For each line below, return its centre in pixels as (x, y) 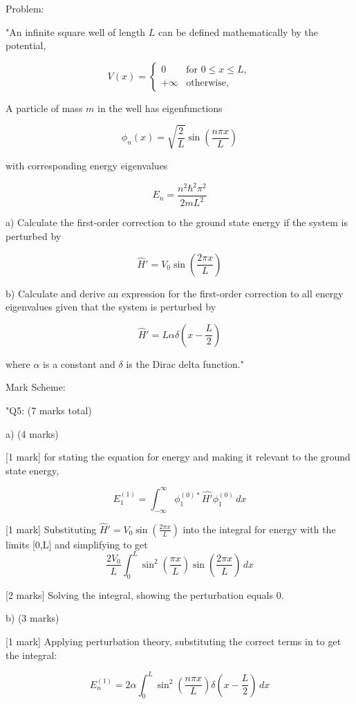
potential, (26, 45)
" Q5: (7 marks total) (49, 410)
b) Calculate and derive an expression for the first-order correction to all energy (175, 293)
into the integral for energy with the (259, 529)
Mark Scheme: (36, 387)
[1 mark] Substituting (51, 529)
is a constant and (79, 363)
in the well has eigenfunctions (160, 108)
